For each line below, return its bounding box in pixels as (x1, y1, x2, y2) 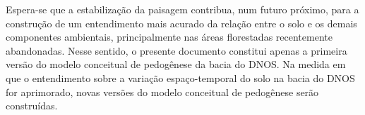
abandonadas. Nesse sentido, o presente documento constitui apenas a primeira (6, 43, 347, 57)
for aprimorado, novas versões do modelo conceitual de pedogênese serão (6, 84, 319, 99)
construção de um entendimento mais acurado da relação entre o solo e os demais (6, 15, 357, 30)
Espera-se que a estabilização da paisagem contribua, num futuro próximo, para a (6, 2, 359, 16)
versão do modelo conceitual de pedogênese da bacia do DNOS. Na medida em (6, 57, 346, 72)
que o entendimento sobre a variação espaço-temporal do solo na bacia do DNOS (6, 70, 355, 85)
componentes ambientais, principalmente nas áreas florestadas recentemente (6, 29, 333, 44)
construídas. (6, 98, 58, 113)
